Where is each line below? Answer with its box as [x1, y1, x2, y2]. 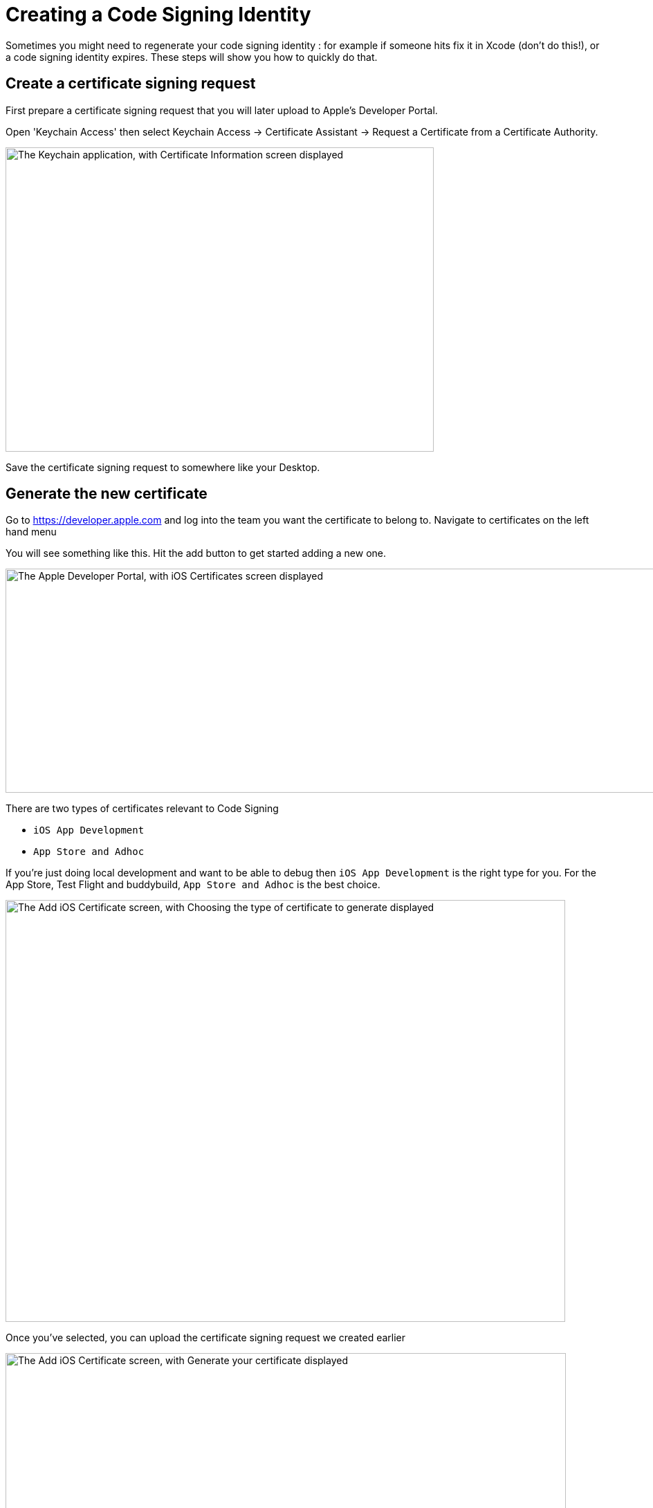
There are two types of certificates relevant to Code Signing [6, 802, 279, 815]
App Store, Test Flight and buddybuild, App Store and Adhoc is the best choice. [6, 879, 380, 891]
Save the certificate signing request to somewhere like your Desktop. [6, 461, 320, 473]
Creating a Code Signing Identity [6, 3, 311, 26]
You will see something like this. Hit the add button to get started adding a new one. [6, 547, 387, 560]
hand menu [6, 526, 57, 538]
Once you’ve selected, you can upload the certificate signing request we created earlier [6, 1332, 405, 1344]
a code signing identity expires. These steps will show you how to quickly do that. [6, 50, 378, 63]
